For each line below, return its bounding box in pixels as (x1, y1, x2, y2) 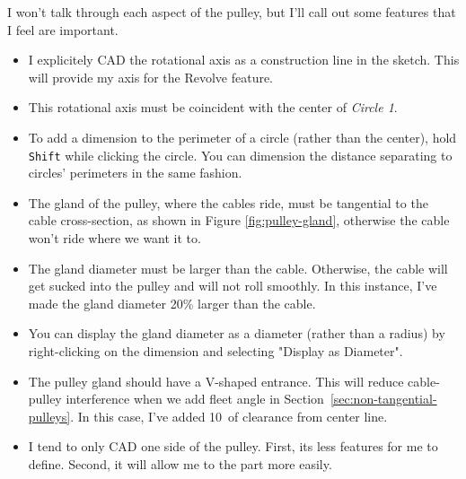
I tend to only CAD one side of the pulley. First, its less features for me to (28, 437, 438, 456)
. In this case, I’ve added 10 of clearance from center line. (70, 406, 388, 425)
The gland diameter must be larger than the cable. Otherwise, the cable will (28, 258, 448, 277)
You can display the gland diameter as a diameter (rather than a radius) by (28, 324, 445, 343)
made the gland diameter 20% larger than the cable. (28, 293, 316, 312)
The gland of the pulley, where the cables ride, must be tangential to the (28, 193, 428, 212)
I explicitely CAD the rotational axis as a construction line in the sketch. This (28, 50, 460, 69)
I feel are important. (7, 20, 119, 39)
